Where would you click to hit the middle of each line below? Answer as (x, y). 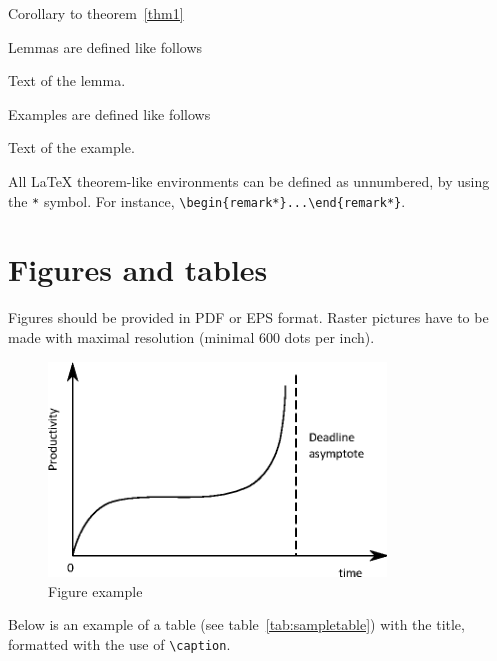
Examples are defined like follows (109, 113)
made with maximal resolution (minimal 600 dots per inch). (191, 336)
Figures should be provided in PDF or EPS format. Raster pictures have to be (248, 317)
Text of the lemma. (67, 80)
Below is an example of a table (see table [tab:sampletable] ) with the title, (236, 624)
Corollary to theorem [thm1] (96, 13)
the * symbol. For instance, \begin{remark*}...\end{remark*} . (207, 200)
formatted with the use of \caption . (119, 643)
